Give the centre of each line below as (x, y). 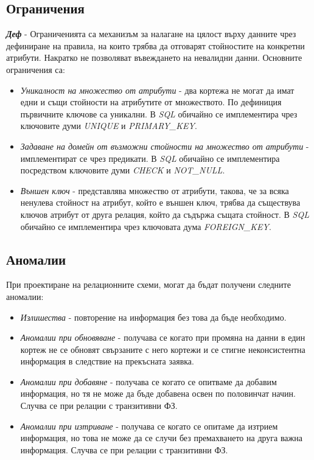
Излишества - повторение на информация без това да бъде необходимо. (153, 317)
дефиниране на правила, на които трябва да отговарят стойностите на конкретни (155, 45)
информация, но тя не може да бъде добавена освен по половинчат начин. (158, 393)
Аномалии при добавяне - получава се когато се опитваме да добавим (148, 381)
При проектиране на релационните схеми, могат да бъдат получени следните (148, 284)
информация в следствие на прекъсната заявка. (107, 361)
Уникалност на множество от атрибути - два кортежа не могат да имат (157, 90)
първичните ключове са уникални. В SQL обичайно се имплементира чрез (159, 113)
